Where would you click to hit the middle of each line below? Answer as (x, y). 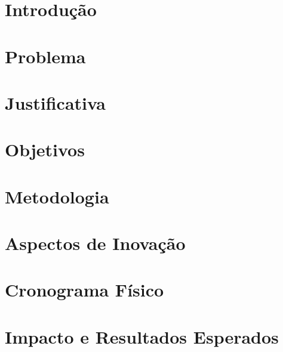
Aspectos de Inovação (95, 243)
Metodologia (57, 196)
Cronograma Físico (84, 290)
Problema (45, 56)
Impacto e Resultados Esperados (142, 336)
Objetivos (45, 149)
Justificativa (55, 102)
